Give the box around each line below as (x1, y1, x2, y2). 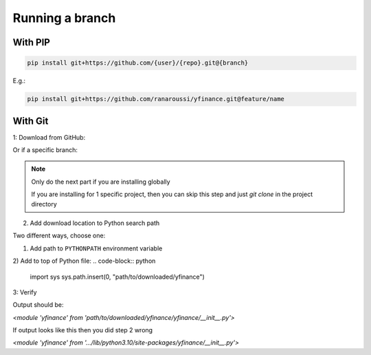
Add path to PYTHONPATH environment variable (30, 244, 163, 252)
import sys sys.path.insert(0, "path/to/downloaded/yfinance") (30, 272, 205, 281)
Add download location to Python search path (30, 219, 160, 227)
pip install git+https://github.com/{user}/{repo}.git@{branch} (27, 59, 249, 67)
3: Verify (12, 288, 37, 296)
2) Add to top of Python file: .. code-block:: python (12, 257, 156, 265)
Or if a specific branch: (12, 146, 78, 154)
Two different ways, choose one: (12, 231, 106, 240)
